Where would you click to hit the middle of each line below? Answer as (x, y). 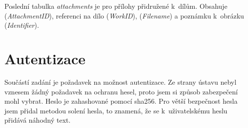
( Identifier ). (22, 25)
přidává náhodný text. (38, 120)
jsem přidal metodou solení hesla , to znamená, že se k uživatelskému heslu (116, 110)
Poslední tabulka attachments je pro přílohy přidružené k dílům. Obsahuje (116, 6)
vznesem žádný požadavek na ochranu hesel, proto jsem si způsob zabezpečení (121, 91)
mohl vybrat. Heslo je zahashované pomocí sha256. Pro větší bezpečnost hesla (121, 101)
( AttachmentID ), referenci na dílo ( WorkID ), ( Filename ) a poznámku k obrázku (124, 15)
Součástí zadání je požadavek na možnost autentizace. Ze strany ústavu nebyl (121, 82)
